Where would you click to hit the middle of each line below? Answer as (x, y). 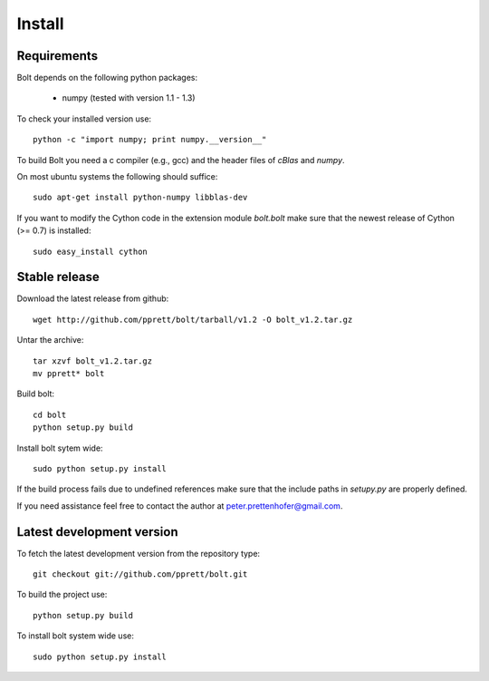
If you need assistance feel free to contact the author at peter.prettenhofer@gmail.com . (180, 506)
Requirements (58, 56)
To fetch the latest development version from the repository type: (139, 553)
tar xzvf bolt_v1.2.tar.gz (93, 361)
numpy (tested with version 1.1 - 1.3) (129, 98)
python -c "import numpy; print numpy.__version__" (150, 140)
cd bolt (50, 414)
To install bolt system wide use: (76, 636)
